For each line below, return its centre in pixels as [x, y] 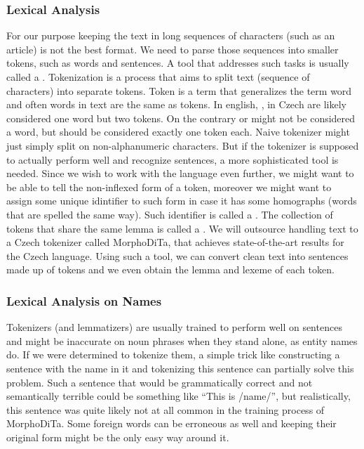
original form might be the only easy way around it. [118, 437]
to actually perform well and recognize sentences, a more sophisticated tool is [173, 159]
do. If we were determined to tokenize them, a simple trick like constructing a [173, 354]
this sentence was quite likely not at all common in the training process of [166, 409]
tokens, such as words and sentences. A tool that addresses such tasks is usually [178, 63]
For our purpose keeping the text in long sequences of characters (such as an [171, 35]
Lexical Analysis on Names [84, 300]
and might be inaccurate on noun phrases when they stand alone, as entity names [182, 340]
